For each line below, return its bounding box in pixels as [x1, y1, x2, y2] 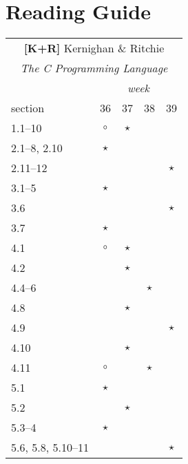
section [11, 100, 45, 116]
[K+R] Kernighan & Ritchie [23, 40, 165, 56]
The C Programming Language [20, 60, 168, 76]
